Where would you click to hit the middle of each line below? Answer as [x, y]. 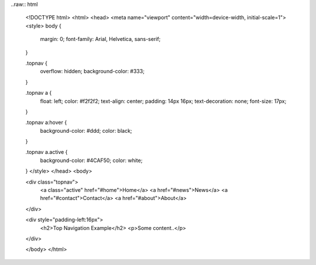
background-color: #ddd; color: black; [86, 130]
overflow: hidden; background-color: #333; [92, 71]
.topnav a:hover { [46, 122]
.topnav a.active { [47, 152]
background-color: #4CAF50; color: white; [91, 160]
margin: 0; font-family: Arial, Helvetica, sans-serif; [100, 39]
